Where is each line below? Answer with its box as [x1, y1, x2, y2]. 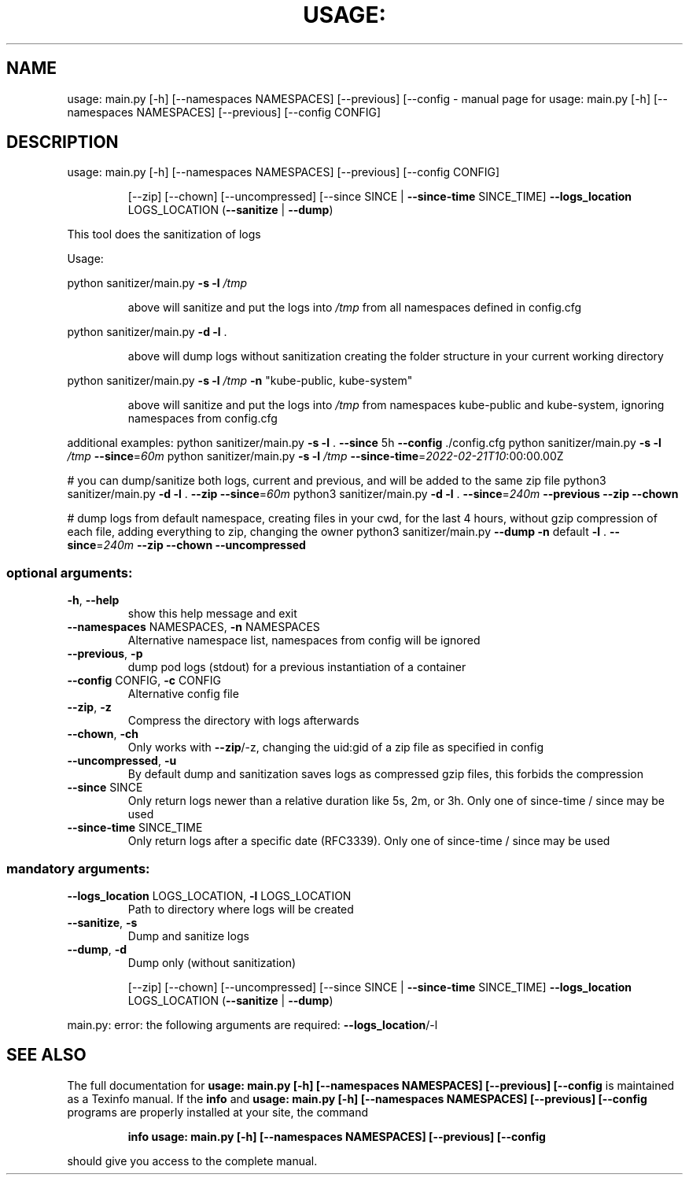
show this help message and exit [127, 607, 297, 621]
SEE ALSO [6, 1045, 87, 1065]
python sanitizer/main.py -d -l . [67, 325, 227, 339]
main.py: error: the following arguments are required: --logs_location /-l [67, 1017, 438, 1032]
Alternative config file [127, 687, 239, 701]
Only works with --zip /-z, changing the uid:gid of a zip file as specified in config [127, 740, 543, 755]
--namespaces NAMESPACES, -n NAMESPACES [67, 620, 320, 634]
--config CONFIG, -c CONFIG [67, 674, 221, 688]
